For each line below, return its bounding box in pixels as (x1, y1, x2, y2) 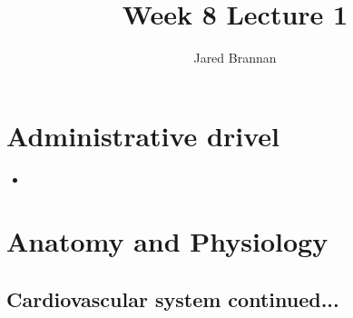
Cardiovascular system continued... (6, 285, 339, 313)
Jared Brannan (193, 48, 277, 67)
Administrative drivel (6, 116, 279, 154)
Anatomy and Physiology (6, 223, 328, 260)
